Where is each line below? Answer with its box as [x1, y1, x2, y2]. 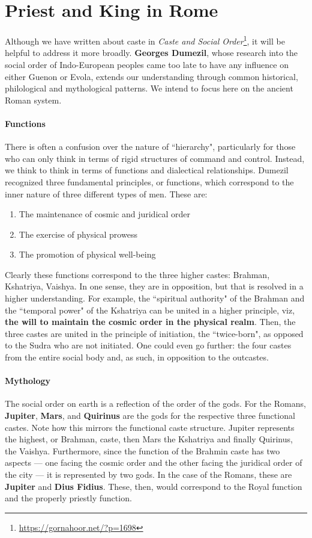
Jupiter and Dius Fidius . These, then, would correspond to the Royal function [5, 480, 302, 492]
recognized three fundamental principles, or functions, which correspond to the [5, 175, 294, 188]
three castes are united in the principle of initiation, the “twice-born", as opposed [5, 327, 304, 339]
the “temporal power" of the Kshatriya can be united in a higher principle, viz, [5, 303, 295, 316]
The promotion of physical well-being [19, 248, 156, 261]
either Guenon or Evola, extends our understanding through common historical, [5, 70, 298, 82]
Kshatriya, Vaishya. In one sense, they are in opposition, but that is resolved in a [5, 280, 304, 292]
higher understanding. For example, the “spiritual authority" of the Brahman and [5, 292, 305, 305]
